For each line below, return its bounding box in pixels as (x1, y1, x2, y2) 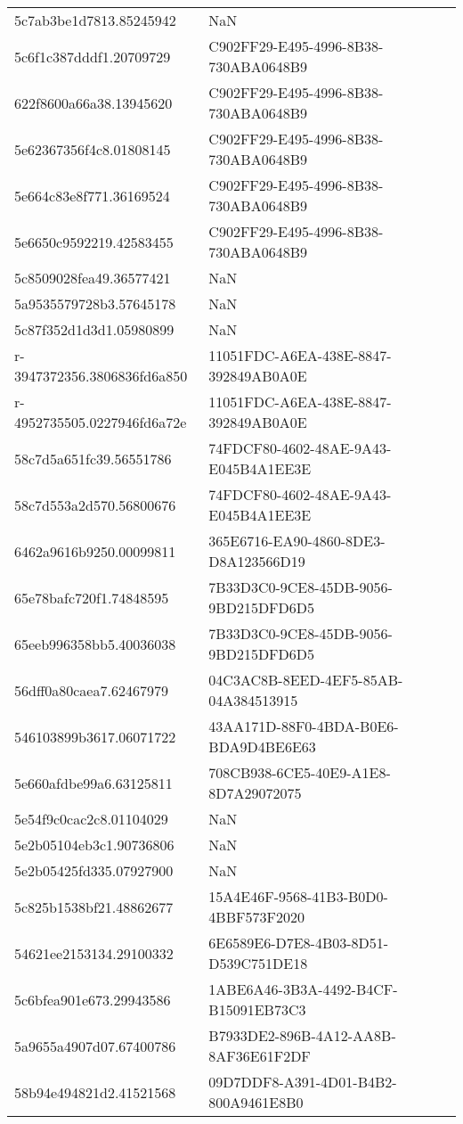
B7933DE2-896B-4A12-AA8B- (208, 1025, 396, 1046)
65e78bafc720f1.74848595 (14, 587, 169, 608)
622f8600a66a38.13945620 (14, 92, 173, 113)
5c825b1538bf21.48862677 (14, 896, 174, 917)
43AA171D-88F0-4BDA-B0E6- (208, 716, 399, 736)
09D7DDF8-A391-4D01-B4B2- (208, 1071, 397, 1092)
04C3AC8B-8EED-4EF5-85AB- (208, 669, 403, 690)
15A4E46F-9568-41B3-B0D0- (208, 886, 388, 907)
